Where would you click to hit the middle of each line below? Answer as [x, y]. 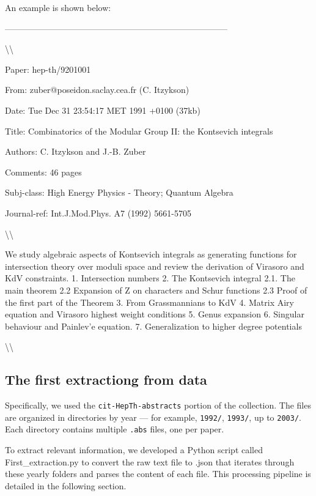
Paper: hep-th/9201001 [48, 69]
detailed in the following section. [66, 485]
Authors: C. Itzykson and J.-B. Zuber [75, 151]
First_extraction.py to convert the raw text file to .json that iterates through [150, 461]
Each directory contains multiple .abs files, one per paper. [115, 429]
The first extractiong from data [106, 379]
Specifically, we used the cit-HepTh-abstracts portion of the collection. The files [158, 405]
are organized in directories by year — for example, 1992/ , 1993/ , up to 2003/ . [153, 417]
